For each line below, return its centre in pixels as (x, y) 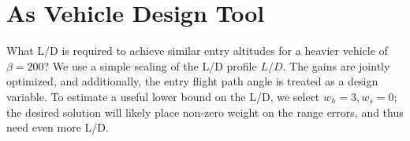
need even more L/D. (58, 127)
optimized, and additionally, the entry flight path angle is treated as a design (192, 81)
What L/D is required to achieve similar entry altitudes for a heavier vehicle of (197, 51)
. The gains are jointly (336, 65)
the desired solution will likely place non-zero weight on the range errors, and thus (205, 112)
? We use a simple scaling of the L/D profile (150, 65)
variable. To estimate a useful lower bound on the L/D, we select (163, 96)
